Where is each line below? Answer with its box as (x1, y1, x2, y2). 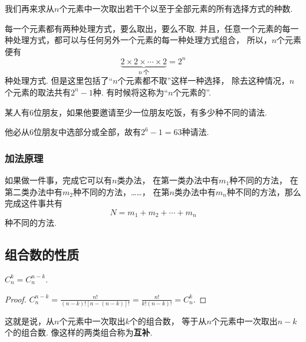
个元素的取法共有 (5, 85, 71, 98)
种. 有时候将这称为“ (93, 85, 168, 98)
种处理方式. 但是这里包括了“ (5, 74, 113, 87)
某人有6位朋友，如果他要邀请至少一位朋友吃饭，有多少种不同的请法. (5, 106, 267, 118)
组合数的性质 (5, 245, 79, 264)
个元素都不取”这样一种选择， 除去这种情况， (117, 74, 289, 87)
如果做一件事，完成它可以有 (5, 173, 112, 186)
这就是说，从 (5, 314, 54, 327)
